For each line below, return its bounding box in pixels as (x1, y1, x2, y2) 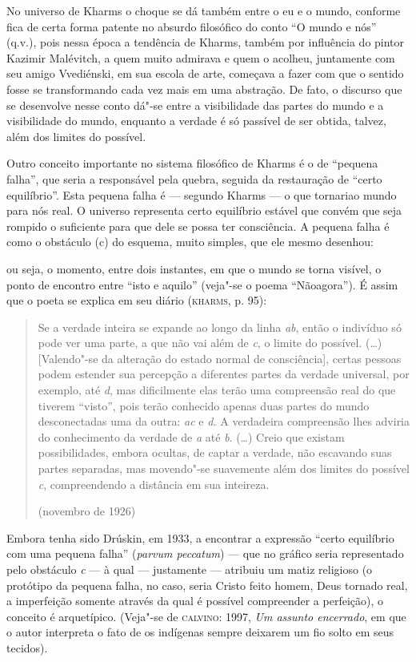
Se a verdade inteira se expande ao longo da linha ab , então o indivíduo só (38, 318, 402, 335)
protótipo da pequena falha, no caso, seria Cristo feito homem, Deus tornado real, (6, 576, 408, 593)
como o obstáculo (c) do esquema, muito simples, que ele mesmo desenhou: (6, 233, 374, 250)
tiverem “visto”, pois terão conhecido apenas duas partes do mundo (38, 397, 370, 414)
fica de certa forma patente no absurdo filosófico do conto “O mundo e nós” (6, 18, 377, 34)
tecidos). (6, 639, 48, 656)
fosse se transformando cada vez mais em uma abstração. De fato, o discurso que (6, 80, 402, 97)
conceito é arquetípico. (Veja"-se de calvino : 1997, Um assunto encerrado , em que (6, 608, 406, 624)
